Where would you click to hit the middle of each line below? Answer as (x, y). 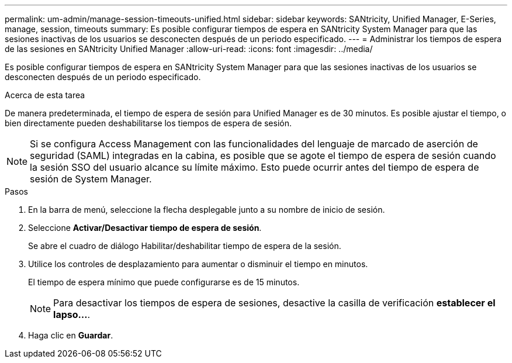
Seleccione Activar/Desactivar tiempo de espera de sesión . (145, 228)
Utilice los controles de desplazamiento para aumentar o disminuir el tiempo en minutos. (198, 264)
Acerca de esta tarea (45, 95)
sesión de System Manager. (91, 179)
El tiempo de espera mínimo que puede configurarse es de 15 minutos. (164, 282)
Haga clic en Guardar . (71, 335)
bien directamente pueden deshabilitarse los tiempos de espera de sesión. (148, 123)
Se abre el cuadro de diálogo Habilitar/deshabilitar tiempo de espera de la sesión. (185, 246)
